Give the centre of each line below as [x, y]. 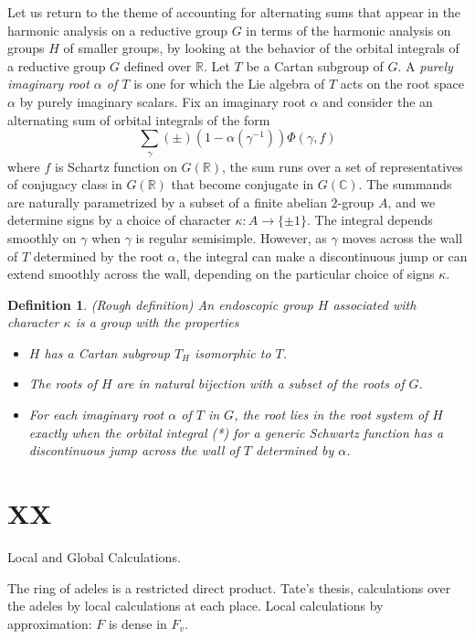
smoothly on [42, 237]
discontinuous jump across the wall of [134, 450]
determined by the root [98, 256]
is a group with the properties [157, 322]
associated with [375, 304]
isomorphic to [233, 352]
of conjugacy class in [65, 184]
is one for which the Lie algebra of [229, 84]
